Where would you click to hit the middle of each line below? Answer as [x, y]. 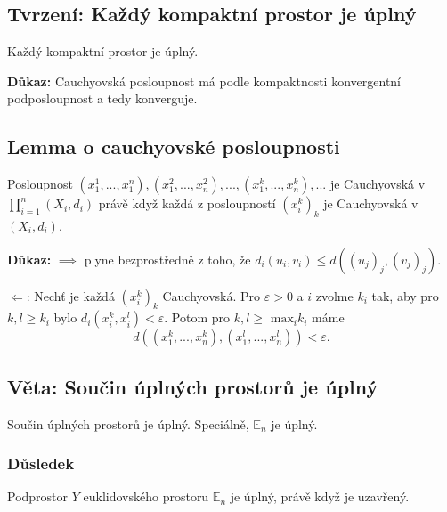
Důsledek [41, 463]
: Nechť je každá [70, 295]
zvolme [334, 295]
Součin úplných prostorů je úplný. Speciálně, [128, 423]
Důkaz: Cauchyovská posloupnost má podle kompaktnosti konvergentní [204, 81]
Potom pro [201, 317]
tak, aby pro [405, 295]
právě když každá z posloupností [187, 203]
